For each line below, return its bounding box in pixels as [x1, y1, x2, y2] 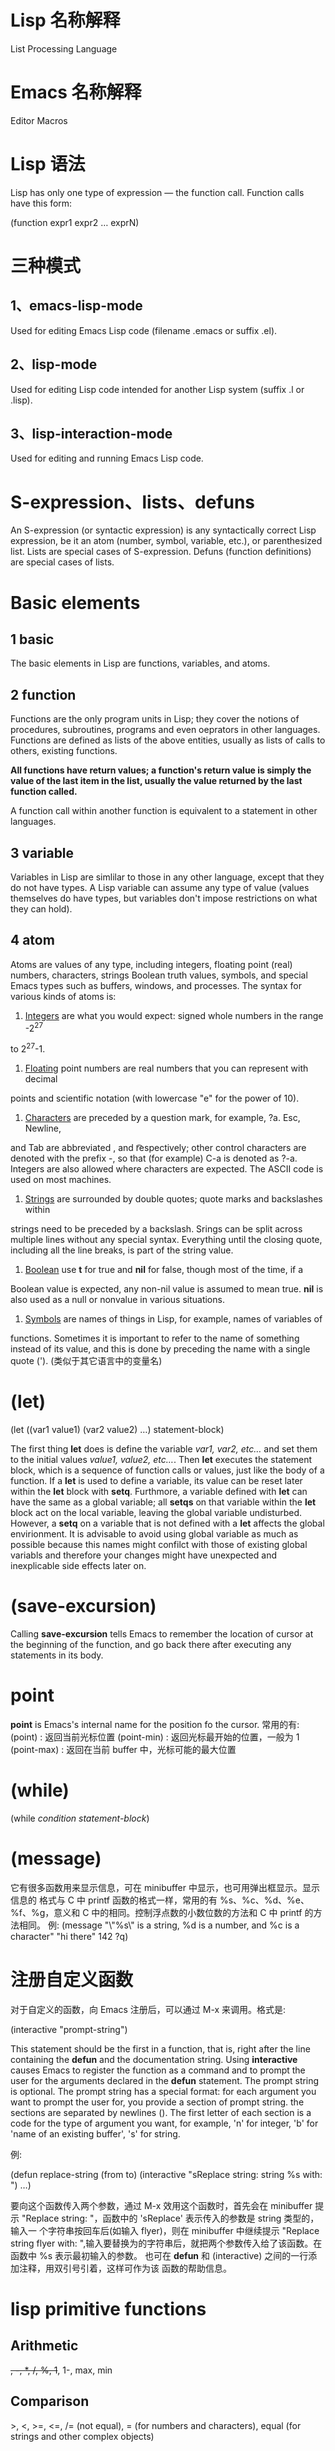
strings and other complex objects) [10, 2430, 155, 2442]
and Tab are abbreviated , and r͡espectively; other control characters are [10, 1142, 307, 1154]
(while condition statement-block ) [10, 1812, 150, 1824]
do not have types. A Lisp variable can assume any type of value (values [10, 882, 310, 893]
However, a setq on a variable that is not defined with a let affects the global [10, 1517, 325, 1530]
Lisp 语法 [10, 153, 86, 176]
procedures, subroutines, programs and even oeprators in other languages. [10, 724, 321, 736]
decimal [24, 1073, 58, 1085]
